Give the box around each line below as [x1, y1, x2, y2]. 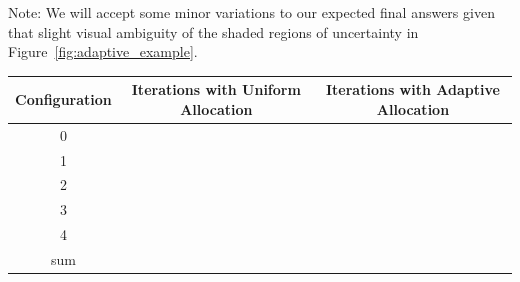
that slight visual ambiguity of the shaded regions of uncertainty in [8, 21, 419, 42]
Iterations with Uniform [131, 79, 301, 100]
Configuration [15, 89, 112, 110]
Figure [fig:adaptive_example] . [8, 41, 198, 62]
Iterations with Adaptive [325, 79, 500, 100]
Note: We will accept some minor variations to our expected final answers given [8, 2, 495, 22]
